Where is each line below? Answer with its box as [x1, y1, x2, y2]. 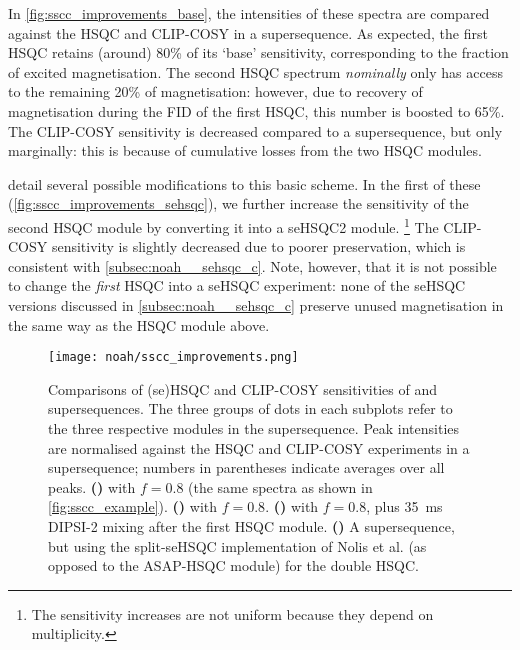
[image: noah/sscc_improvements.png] [48, 350, 299, 365]
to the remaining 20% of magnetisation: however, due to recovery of [8, 81, 423, 102]
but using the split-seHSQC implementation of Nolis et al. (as [48, 535, 427, 556]
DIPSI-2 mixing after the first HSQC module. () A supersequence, [48, 515, 455, 536]
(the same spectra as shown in [188, 476, 373, 497]
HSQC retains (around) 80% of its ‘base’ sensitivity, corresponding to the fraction [8, 42, 509, 63]
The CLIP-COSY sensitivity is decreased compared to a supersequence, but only [8, 120, 503, 141]
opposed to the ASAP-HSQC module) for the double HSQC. [48, 555, 419, 576]
